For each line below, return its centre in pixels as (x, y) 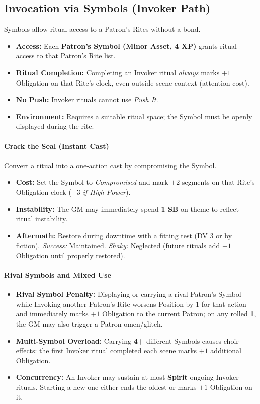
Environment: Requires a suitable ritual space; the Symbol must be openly (134, 116)
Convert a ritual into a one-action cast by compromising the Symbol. (110, 165)
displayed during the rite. (55, 126)
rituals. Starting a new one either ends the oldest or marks (106, 387)
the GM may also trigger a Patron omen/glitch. (89, 324)
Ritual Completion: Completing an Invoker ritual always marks (118, 72)
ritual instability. (42, 219)
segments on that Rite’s (218, 182)
